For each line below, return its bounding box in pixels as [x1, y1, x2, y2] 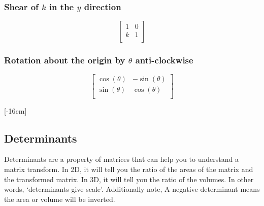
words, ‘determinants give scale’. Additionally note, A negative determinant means [4, 184, 260, 194]
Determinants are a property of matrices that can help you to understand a [4, 154, 239, 164]
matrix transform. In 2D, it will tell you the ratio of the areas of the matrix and [4, 163, 253, 174]
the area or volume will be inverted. [4, 193, 115, 204]
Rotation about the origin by [4, 54, 125, 66]
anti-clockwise [135, 54, 193, 66]
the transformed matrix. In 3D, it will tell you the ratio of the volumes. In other [4, 174, 254, 184]
